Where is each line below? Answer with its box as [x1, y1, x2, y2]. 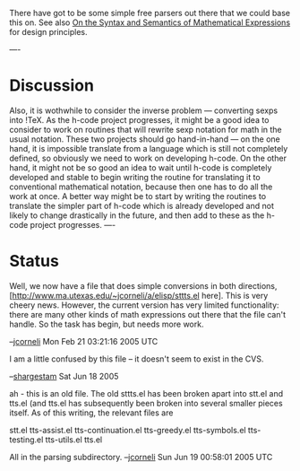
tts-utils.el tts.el [45, 434, 103, 445]
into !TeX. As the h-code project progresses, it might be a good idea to [9, 114, 270, 125]
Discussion [9, 75, 94, 96]
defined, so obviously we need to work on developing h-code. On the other [9, 153, 287, 163]
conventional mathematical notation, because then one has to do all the [9, 181, 273, 192]
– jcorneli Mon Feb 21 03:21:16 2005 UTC [9, 336, 159, 346]
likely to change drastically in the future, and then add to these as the [9, 210, 265, 221]
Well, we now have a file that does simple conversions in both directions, [9, 280, 278, 291]
